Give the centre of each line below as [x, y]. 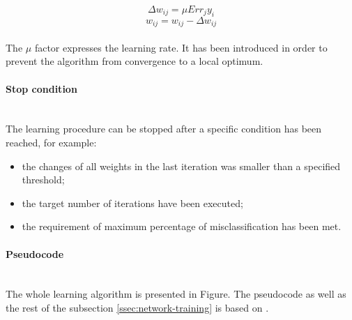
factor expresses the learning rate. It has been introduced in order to [181, 47]
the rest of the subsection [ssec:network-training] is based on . [137, 307]
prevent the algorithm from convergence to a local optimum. [135, 61]
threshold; [43, 180]
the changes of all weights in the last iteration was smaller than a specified [181, 166]
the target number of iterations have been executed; [132, 203]
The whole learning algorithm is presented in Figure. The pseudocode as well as [176, 294]
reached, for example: [51, 143]
